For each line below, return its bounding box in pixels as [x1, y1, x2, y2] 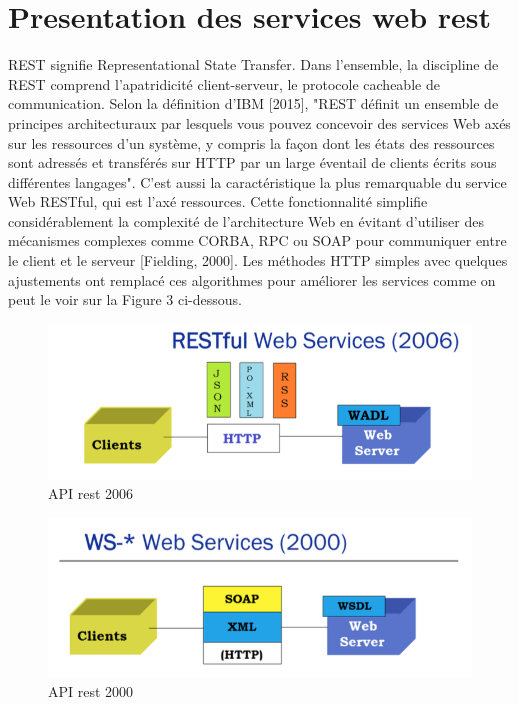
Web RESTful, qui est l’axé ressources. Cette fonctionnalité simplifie [8, 191, 428, 212]
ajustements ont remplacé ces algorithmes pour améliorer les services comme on [8, 269, 496, 290]
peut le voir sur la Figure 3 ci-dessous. [8, 289, 242, 310]
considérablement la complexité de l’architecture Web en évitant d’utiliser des [8, 210, 484, 231]
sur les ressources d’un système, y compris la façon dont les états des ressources [8, 132, 495, 153]
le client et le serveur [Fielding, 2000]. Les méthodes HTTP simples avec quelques [8, 250, 508, 271]
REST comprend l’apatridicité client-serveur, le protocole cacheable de [8, 73, 440, 94]
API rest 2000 [48, 681, 134, 702]
